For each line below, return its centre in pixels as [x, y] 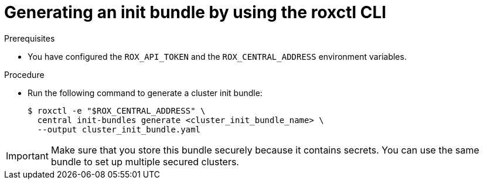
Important [27, 156]
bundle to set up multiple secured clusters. [145, 161]
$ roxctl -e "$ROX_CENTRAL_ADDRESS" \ [117, 110]
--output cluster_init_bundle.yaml [119, 129]
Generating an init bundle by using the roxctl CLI [195, 12]
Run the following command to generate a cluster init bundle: [145, 93]
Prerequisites [30, 38]
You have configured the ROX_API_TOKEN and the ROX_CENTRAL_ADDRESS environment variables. [217, 56]
